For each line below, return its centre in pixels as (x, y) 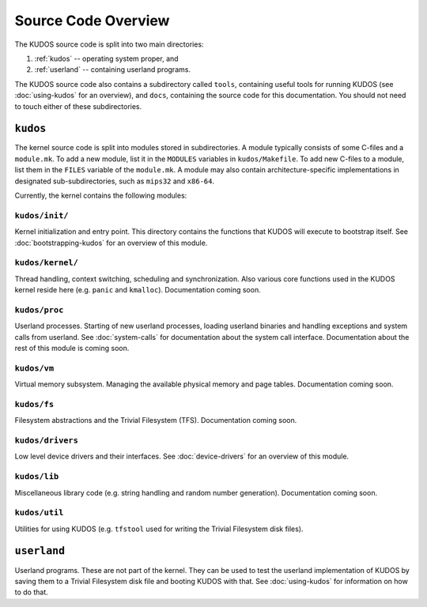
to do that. (32, 592)
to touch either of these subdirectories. (78, 106)
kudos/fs (34, 404)
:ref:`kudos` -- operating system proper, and (106, 58)
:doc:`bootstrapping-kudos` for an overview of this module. (111, 243)
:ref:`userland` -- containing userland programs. (113, 70)
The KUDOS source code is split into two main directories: (110, 44)
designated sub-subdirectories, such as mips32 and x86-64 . (115, 181)
